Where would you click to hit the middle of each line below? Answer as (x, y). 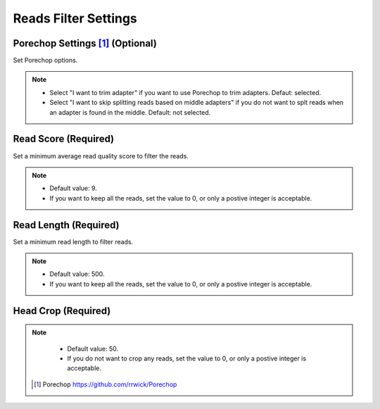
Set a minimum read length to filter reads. (73, 241)
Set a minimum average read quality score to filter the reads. (101, 156)
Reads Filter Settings (75, 18)
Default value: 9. (74, 188)
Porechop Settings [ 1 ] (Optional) (85, 43)
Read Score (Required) (64, 139)
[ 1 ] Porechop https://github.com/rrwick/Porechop (106, 384)
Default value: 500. (77, 274)
